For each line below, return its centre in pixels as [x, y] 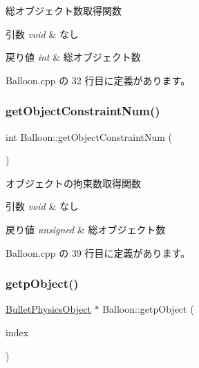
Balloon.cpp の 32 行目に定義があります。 [98, 80]
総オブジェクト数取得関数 [64, 10]
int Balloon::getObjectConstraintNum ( [89, 136]
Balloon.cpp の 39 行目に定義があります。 [98, 252]
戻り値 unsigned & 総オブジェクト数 [86, 229]
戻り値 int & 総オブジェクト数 [73, 57]
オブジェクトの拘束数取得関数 [73, 183]
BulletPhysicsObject [48, 309]
